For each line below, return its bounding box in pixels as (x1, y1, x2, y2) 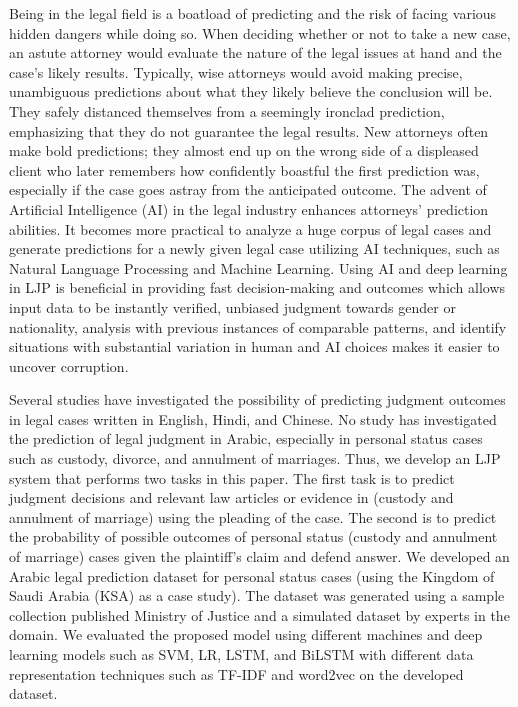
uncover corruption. (9, 355, 129, 376)
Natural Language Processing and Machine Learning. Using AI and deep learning (9, 257, 508, 278)
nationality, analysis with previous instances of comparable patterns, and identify (9, 316, 507, 337)
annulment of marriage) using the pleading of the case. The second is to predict (9, 506, 497, 527)
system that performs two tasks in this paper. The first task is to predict (9, 467, 455, 488)
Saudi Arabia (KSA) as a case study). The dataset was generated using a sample (9, 585, 505, 606)
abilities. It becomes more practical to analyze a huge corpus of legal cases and (9, 218, 492, 239)
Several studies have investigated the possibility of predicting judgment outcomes (9, 389, 506, 410)
